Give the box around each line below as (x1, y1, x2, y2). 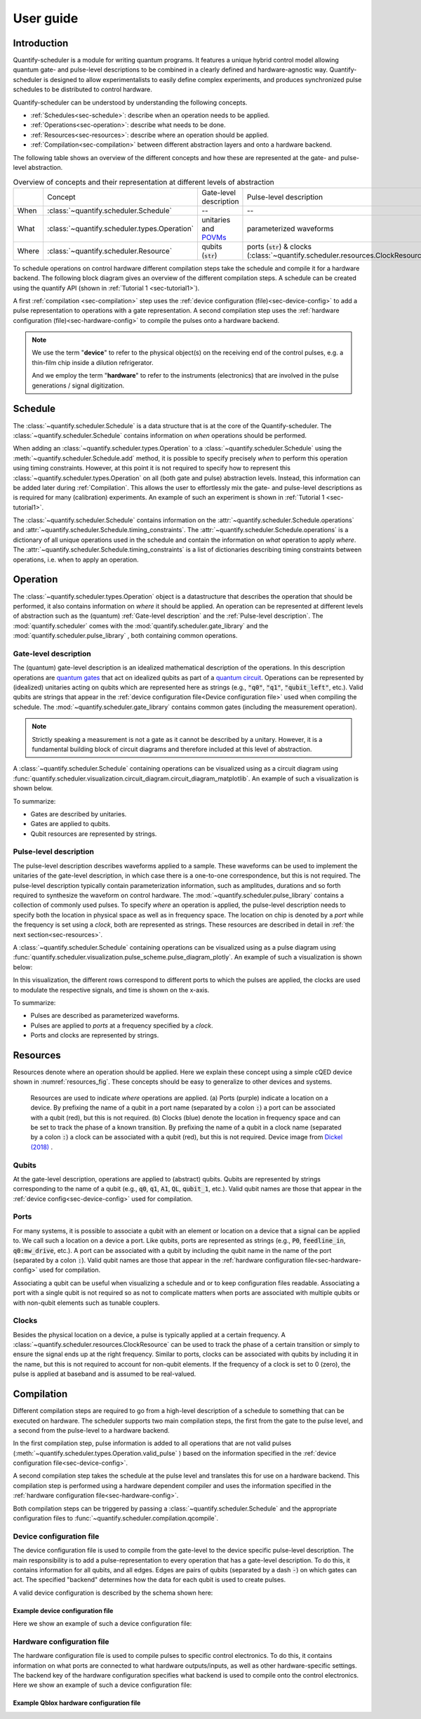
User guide (13, 11, 79, 26)
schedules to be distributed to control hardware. (13, 85, 152, 94)
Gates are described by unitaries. (30, 809, 127, 818)
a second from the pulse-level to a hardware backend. (13, 1426, 170, 1435)
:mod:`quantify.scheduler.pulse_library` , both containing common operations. (13, 632, 238, 640)
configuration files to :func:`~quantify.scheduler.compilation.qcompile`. (13, 1514, 219, 1522)
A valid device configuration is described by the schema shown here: (13, 1588, 213, 1597)
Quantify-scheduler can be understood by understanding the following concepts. (13, 98, 248, 107)
